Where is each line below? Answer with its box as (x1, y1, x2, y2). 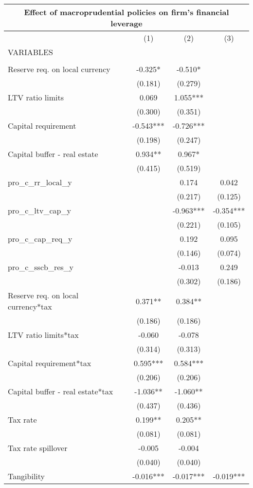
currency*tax (8, 301, 52, 312)
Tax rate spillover (8, 442, 68, 453)
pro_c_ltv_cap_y (8, 205, 71, 216)
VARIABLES (8, 46, 53, 58)
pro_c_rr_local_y (8, 176, 72, 188)
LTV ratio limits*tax (8, 329, 79, 340)
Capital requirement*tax (8, 357, 91, 369)
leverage (110, 18, 143, 29)
